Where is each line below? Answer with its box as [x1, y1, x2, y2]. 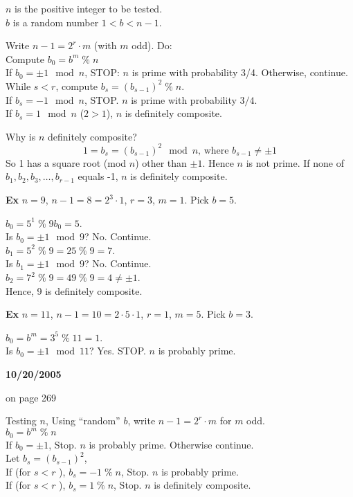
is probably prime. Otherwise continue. [89, 437, 254, 451]
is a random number [12, 15, 99, 29]
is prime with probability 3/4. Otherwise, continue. [132, 65, 348, 80]
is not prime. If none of [246, 155, 344, 170]
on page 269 [6, 390, 57, 404]
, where [198, 145, 229, 156]
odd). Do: [132, 38, 172, 53]
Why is [6, 129, 36, 143]
